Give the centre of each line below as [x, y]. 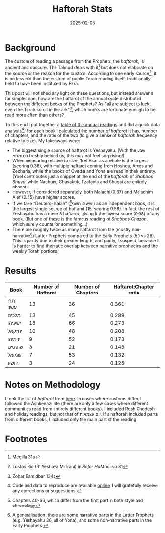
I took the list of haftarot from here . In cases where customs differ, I [73, 398]
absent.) [21, 187]
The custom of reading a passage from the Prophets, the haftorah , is [75, 61]
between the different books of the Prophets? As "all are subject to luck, [78, 104]
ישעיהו [14, 323]
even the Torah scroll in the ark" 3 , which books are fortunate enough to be [80, 109]
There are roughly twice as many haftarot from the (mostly [71, 229]
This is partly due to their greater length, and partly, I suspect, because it [86, 240]
